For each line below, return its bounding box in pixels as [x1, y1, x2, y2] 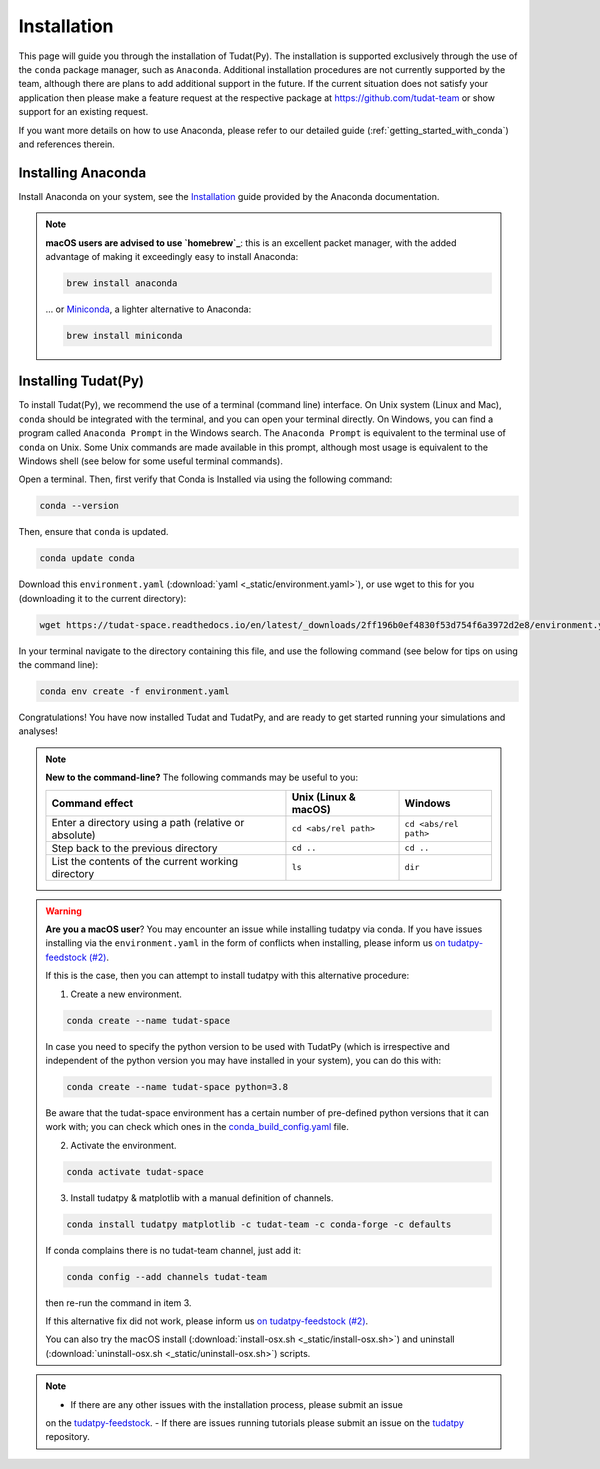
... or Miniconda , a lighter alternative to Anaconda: [45, 303, 252, 315]
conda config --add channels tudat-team [66, 1271, 267, 1282]
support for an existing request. [18, 106, 149, 118]
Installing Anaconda [18, 164, 147, 181]
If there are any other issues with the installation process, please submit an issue [70, 1398, 404, 1410]
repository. [45, 1431, 90, 1443]
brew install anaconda [66, 277, 178, 289]
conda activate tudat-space [66, 1166, 204, 1177]
